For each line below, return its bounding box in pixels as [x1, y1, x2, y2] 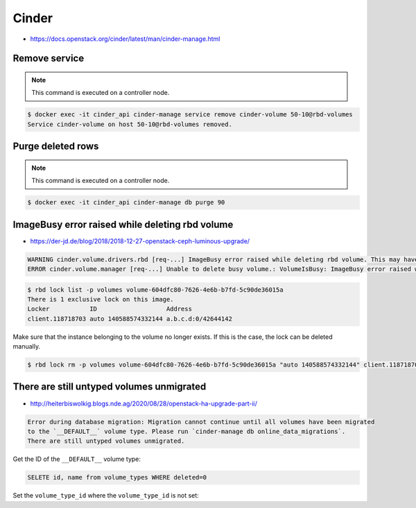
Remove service [12, 53, 85, 64]
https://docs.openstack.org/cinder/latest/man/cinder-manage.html [30, 35, 220, 43]
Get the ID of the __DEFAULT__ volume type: [12, 455, 141, 464]
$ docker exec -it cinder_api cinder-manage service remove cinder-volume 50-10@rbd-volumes [27, 111, 353, 119]
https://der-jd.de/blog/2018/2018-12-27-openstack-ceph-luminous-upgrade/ [30, 236, 250, 245]
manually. [12, 342, 41, 351]
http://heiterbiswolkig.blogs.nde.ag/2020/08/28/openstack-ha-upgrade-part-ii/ [30, 399, 258, 408]
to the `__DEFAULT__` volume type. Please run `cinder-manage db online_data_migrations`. [27, 427, 346, 435]
